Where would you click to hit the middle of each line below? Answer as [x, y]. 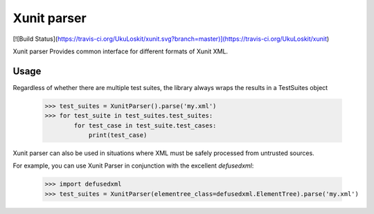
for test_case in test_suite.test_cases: [145, 125]
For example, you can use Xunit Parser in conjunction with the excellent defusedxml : [133, 166]
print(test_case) [118, 135]
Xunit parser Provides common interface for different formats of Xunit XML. [121, 51]
